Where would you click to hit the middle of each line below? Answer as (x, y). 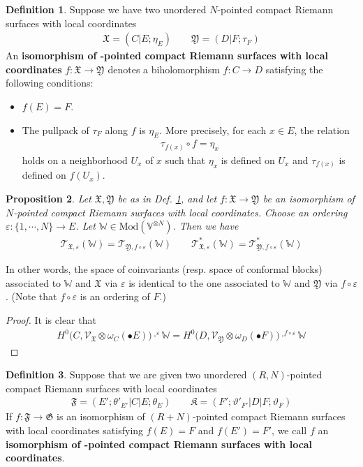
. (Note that (31, 296)
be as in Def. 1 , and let (167, 199)
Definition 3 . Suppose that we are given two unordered (126, 375)
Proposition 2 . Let (49, 199)
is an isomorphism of (101, 416)
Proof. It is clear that (51, 320)
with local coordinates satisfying (75, 430)
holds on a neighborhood (75, 160)
